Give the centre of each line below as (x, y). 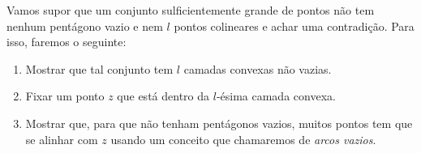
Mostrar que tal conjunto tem (99, 68)
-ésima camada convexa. (276, 96)
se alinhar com (62, 139)
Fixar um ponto (65, 96)
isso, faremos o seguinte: (67, 42)
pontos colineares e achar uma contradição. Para (294, 25)
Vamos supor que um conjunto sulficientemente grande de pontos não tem (191, 10)
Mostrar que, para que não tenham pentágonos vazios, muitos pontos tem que (219, 123)
